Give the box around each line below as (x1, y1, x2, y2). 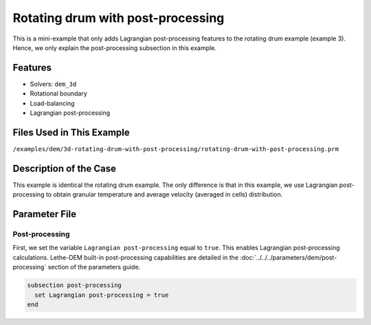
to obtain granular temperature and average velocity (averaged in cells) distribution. (45, 190, 283, 199)
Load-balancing (30, 99, 75, 107)
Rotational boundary (30, 89, 87, 98)
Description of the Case (12, 162, 117, 175)
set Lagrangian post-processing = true (34, 291, 169, 299)
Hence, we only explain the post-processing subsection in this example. (12, 43, 216, 52)
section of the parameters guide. (47, 263, 141, 271)
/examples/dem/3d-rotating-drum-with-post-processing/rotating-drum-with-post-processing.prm (12, 145, 339, 153)
